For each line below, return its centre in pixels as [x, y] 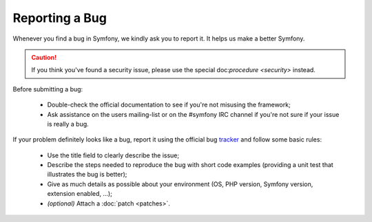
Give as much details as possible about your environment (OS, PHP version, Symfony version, [180, 184]
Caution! [44, 57]
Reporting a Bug [60, 18]
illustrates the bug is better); [87, 175]
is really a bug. [68, 124]
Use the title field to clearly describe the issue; [113, 155]
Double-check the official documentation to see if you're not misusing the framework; [169, 105]
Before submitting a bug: [48, 89]
